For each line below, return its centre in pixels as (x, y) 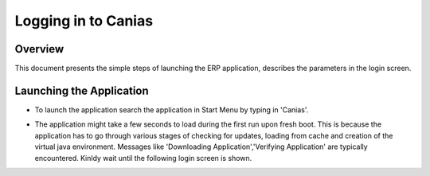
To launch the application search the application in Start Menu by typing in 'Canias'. (172, 110)
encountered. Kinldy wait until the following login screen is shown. (143, 158)
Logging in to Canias (84, 21)
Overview (39, 49)
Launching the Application (82, 90)
